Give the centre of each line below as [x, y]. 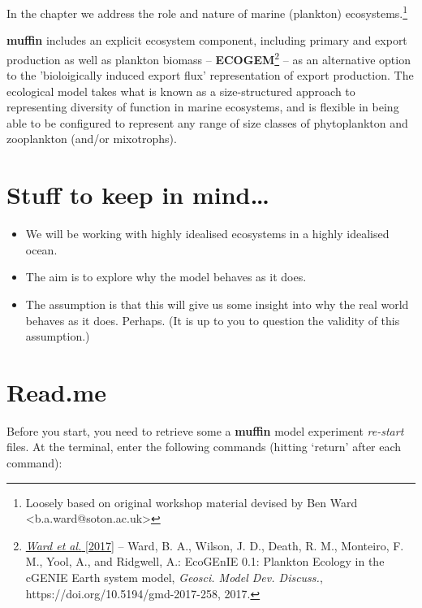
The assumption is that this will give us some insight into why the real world [217, 304]
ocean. [41, 249]
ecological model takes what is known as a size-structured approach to [181, 91]
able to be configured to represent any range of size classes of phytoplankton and [207, 122]
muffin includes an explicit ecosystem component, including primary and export [207, 40]
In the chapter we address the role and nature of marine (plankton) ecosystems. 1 [207, 12]
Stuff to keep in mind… [138, 195]
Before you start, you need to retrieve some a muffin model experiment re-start [205, 430]
